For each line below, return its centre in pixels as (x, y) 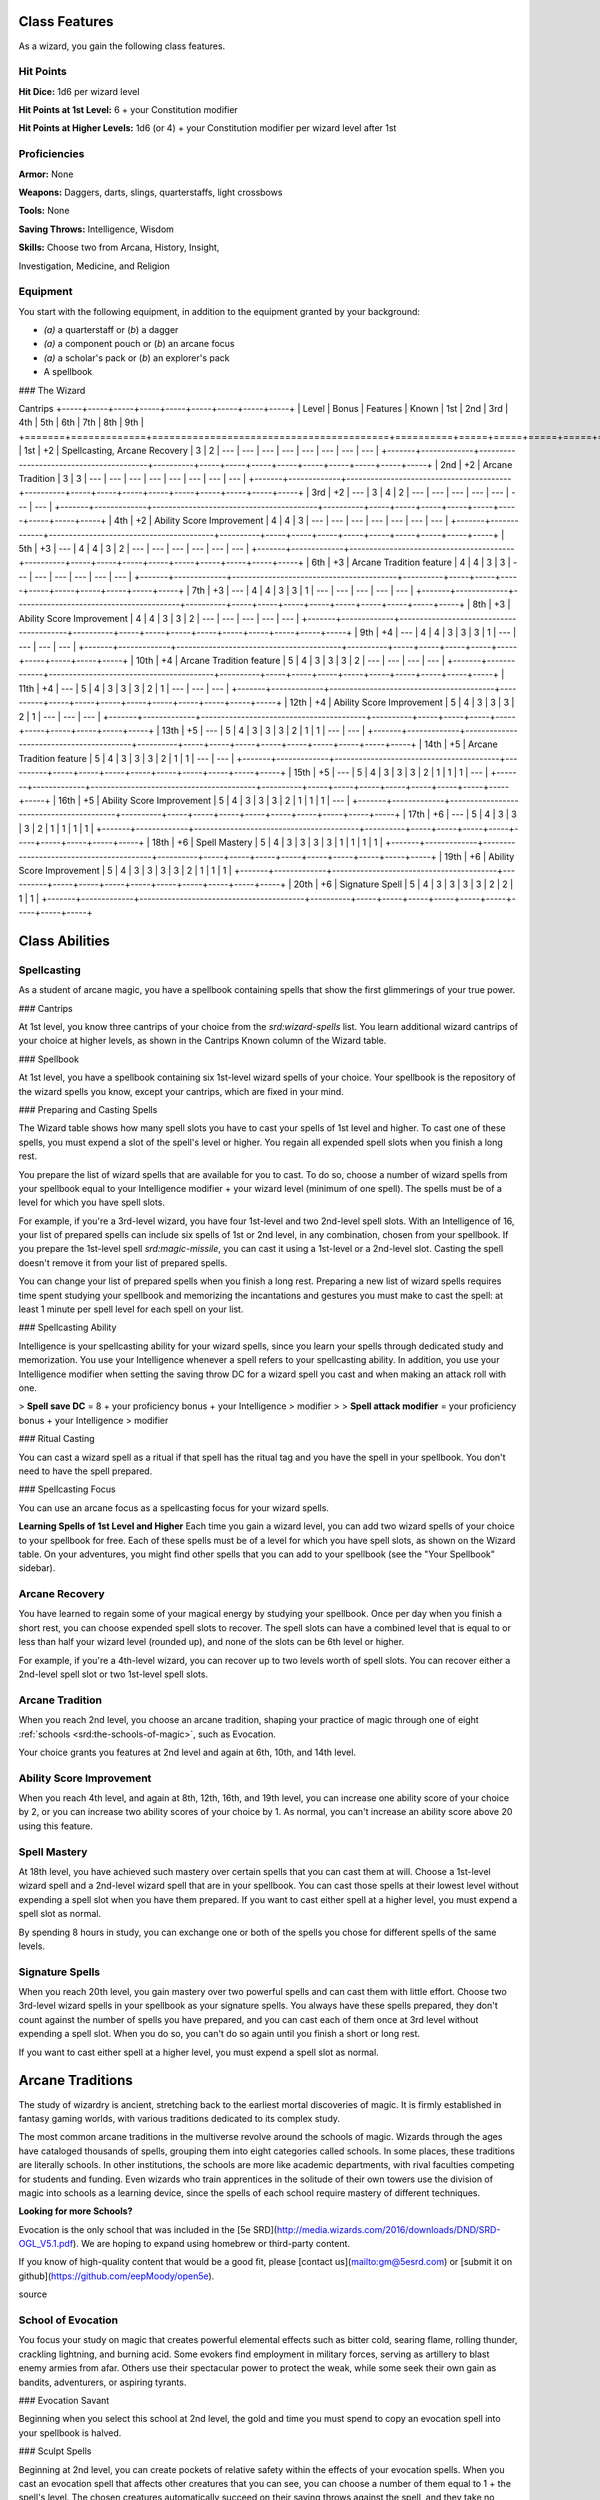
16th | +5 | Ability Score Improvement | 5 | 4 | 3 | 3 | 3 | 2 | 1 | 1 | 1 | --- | (204, 800)
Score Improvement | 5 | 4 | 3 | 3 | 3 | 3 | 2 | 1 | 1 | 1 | (125, 870)
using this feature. (56, 1826)
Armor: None (46, 174)
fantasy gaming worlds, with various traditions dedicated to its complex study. (179, 2118)
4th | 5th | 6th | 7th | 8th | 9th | (81, 422)
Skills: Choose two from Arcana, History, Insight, (119, 247)
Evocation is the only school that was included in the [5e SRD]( (148, 2229)
